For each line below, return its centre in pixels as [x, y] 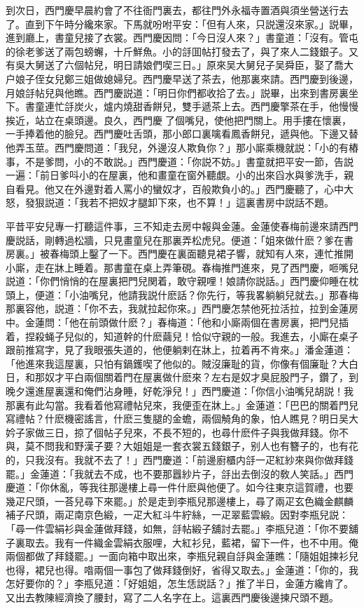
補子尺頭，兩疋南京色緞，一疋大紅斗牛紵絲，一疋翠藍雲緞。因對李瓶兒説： [177, 515]
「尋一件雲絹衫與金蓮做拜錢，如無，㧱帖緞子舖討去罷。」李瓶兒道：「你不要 [177, 528]
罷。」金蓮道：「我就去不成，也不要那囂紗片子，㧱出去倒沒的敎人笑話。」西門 [180, 473]
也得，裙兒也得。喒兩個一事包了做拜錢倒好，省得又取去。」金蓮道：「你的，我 [182, 569]
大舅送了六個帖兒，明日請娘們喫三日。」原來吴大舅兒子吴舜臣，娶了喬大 [189, 65]
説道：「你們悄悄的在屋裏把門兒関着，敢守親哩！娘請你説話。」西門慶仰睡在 [177, 281]
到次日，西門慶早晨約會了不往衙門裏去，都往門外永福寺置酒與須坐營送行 [172, 10]
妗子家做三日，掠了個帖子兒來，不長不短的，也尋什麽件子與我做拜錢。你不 [177, 432]
